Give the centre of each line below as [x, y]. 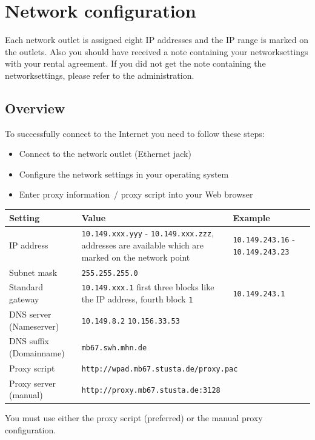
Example [251, 217]
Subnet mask [33, 272]
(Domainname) [37, 353]
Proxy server [32, 383]
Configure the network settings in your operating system [124, 174]
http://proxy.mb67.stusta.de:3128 [151, 390]
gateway [24, 299]
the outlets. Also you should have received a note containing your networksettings [157, 51]
